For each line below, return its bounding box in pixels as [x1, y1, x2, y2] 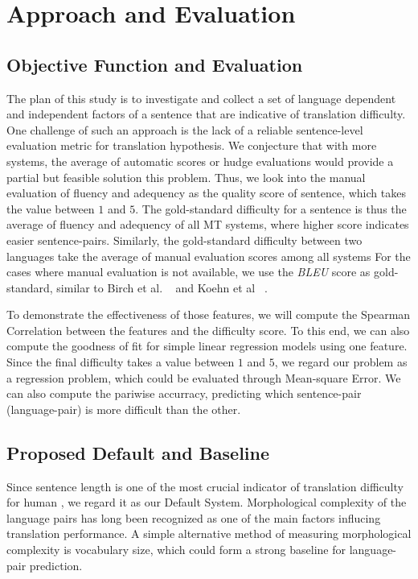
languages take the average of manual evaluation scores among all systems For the [6, 247, 411, 264]
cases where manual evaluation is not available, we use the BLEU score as [6, 263, 371, 280]
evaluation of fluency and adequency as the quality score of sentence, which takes [6, 184, 406, 201]
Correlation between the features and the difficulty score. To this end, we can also [6, 321, 410, 338]
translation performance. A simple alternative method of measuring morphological [6, 525, 412, 542]
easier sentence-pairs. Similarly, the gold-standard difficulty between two [6, 231, 363, 248]
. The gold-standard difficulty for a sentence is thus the [135, 200, 407, 217]
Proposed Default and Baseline [6, 440, 270, 465]
